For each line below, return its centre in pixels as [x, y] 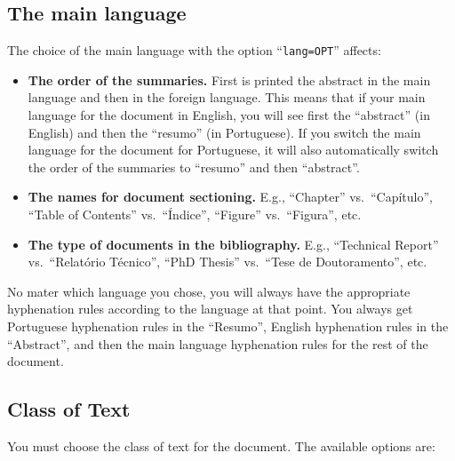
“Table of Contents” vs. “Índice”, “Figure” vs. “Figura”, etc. [195, 215]
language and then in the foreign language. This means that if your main [227, 97]
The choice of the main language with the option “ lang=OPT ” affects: [194, 50]
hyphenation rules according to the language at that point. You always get [210, 309]
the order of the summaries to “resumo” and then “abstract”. [194, 167]
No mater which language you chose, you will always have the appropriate [209, 291]
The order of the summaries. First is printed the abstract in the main [229, 79]
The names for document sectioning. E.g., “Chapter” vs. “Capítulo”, [230, 197]
